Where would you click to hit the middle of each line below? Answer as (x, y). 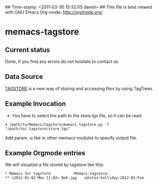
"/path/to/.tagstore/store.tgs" (38, 129)
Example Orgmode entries (45, 153)
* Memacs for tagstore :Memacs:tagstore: (57, 174)
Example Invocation (36, 104)
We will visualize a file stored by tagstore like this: (55, 165)
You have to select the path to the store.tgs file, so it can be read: (77, 115)
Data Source (24, 77)
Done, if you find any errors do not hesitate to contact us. (62, 61)
